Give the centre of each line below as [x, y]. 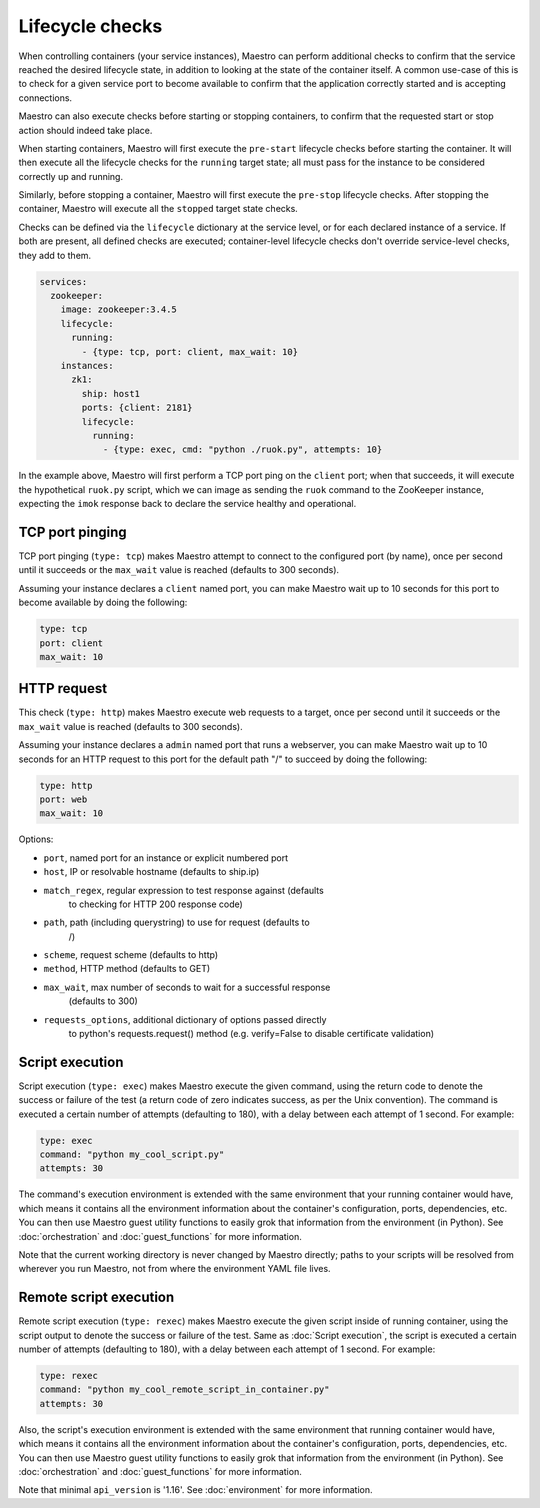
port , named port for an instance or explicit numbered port [166, 857]
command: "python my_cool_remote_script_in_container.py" [184, 1389]
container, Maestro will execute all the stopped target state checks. [158, 209]
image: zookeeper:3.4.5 [118, 309]
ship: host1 [110, 393]
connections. [45, 97]
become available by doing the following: [103, 602]
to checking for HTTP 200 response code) [156, 904]
